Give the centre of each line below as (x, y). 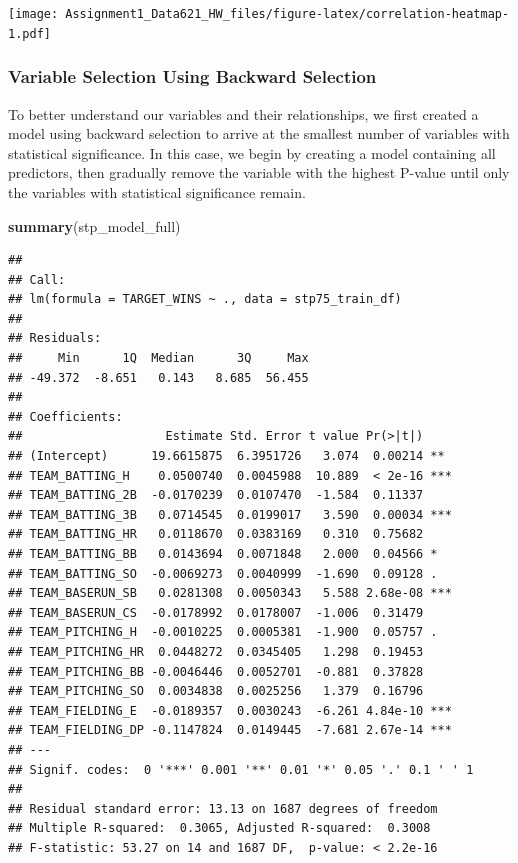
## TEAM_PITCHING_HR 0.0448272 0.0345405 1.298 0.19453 (216, 651)
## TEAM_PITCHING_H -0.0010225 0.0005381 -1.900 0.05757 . (223, 632)
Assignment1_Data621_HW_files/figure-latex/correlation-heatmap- (287, 14)
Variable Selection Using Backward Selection (192, 76)
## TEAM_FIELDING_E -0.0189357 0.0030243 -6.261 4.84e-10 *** (230, 710)
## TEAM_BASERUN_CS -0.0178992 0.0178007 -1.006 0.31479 (216, 612)
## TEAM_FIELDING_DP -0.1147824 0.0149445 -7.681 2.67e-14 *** (230, 730)
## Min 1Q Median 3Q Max (158, 358)
